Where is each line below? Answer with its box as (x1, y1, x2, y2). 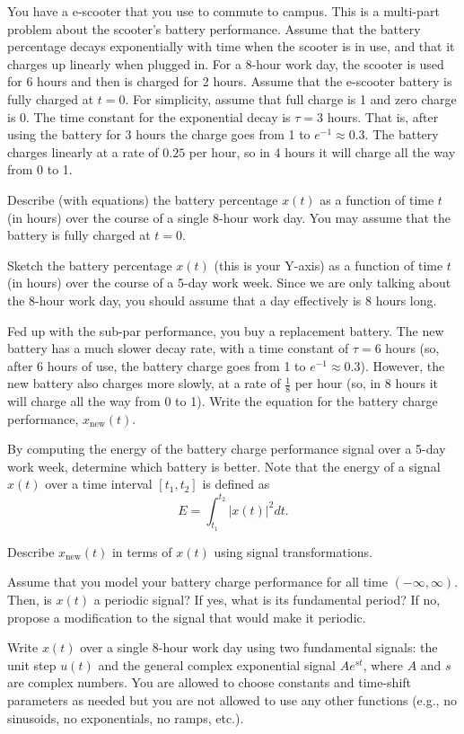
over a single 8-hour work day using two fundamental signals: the (80, 638, 438, 657)
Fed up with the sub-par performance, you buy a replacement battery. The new (7, 321, 444, 340)
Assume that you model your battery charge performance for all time (7, 572, 388, 591)
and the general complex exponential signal (98, 655, 336, 674)
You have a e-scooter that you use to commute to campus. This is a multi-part (7, 2, 440, 20)
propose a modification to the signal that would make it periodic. (7, 607, 366, 626)
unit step (7, 655, 57, 674)
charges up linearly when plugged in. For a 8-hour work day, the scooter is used (7, 54, 444, 73)
